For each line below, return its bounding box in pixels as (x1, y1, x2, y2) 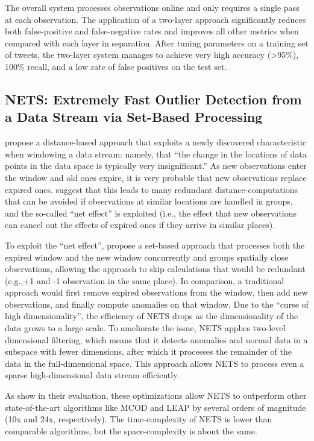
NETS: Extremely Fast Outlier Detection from (5, 89, 302, 108)
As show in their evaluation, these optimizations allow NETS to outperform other (5, 389, 307, 402)
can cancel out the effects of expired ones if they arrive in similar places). (5, 218, 275, 231)
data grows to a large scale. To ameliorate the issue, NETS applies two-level (5, 322, 286, 334)
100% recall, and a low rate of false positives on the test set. (5, 60, 227, 72)
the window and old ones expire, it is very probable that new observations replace (5, 171, 307, 183)
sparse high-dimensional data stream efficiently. (5, 369, 180, 381)
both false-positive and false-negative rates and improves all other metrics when (5, 25, 299, 37)
